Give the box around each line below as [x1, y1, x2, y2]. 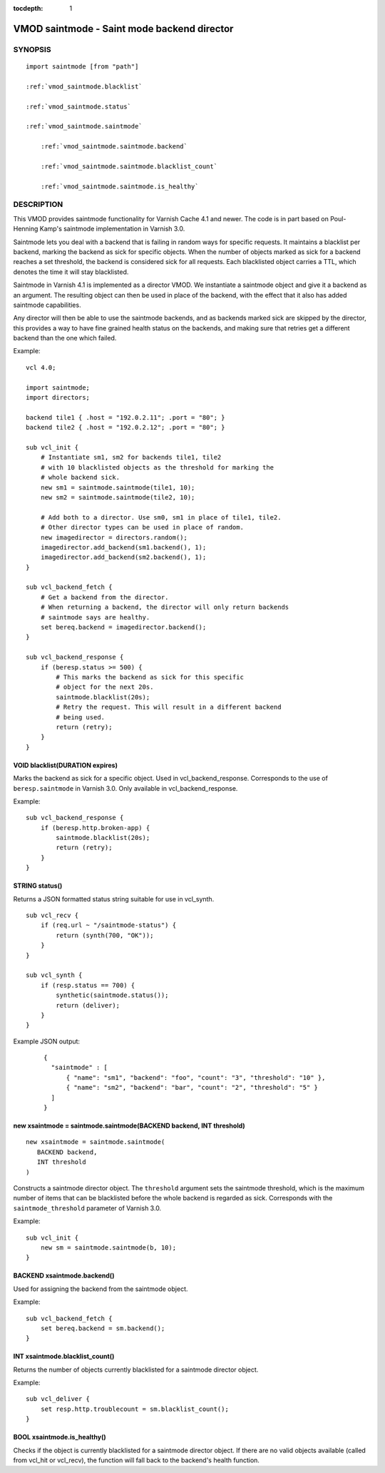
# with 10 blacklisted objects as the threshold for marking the [40, 463, 274, 471]
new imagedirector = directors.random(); [40, 533, 188, 542]
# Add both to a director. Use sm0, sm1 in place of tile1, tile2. [40, 513, 282, 521]
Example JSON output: [13, 1037, 81, 1046]
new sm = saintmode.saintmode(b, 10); [40, 1243, 177, 1252]
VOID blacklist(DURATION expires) [13, 761, 118, 769]
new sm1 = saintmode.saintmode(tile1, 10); [40, 483, 195, 492]
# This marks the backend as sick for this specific [56, 673, 244, 681]
